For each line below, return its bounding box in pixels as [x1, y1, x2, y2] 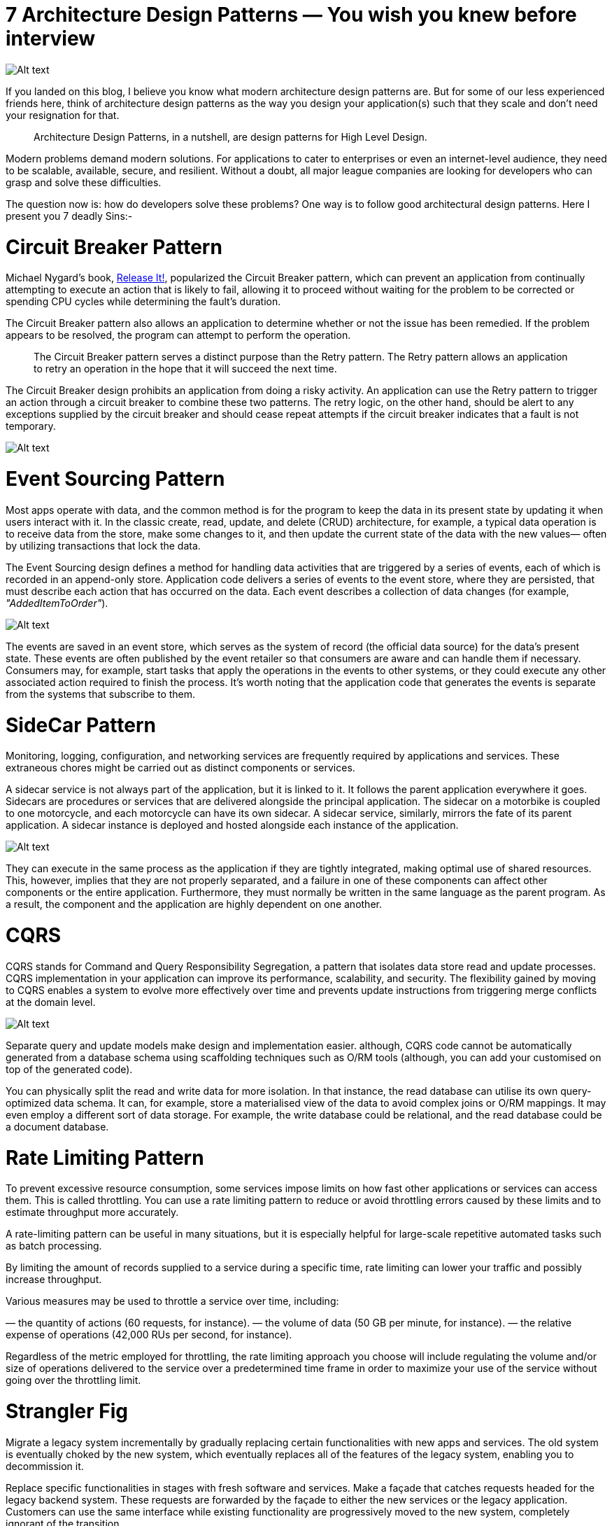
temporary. [6, 420, 56, 433]
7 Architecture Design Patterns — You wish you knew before [6, 3, 577, 27]
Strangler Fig [6, 1399, 128, 1423]
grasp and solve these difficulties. [6, 176, 162, 188]
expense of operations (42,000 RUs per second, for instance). [6, 1329, 292, 1341]
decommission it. [6, 1459, 84, 1472]
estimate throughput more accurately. [6, 1206, 179, 1219]
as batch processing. [6, 1240, 102, 1252]
